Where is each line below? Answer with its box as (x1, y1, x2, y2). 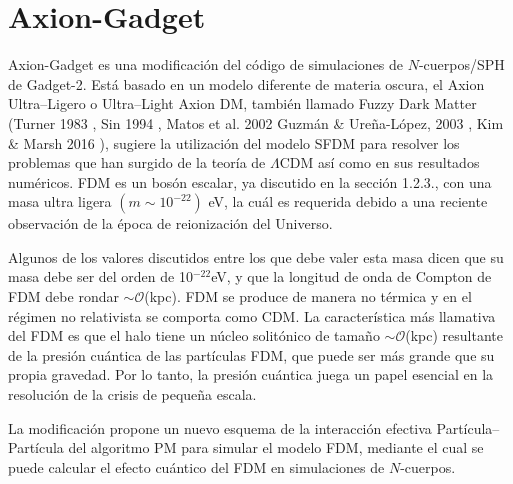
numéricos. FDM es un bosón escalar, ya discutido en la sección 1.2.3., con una (8, 171, 492, 192)
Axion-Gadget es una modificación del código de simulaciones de (8, 54, 404, 75)
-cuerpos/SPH (418, 54, 505, 75)
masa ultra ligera (8, 191, 112, 212)
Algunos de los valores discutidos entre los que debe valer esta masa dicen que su (8, 246, 504, 267)
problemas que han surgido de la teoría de (8, 152, 266, 173)
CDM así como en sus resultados (279, 152, 480, 173)
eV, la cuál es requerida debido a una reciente (208, 191, 488, 212)
